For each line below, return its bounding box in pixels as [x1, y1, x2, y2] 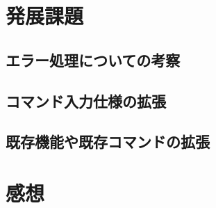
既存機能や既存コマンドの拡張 [6, 131, 210, 152]
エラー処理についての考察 [6, 49, 181, 70]
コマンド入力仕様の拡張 [6, 90, 166, 111]
